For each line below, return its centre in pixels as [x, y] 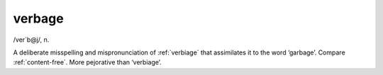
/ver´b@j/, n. [31, 40]
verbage [38, 18]
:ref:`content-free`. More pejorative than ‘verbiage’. [88, 62]
